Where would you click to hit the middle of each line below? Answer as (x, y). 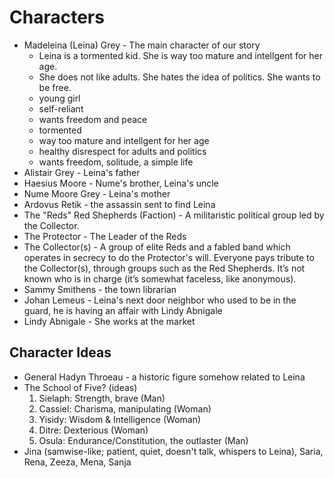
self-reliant (61, 108)
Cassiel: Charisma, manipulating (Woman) (125, 408)
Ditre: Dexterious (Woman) (93, 430)
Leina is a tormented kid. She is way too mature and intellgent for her (181, 55)
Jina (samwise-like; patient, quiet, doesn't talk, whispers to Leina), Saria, (173, 451)
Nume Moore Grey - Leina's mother (97, 193)
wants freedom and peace (93, 119)
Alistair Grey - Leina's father (82, 172)
